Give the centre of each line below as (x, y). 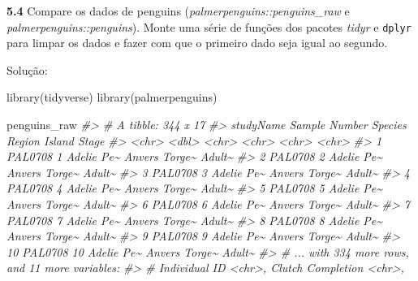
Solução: (27, 69)
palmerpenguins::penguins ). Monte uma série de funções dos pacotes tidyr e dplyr (209, 26)
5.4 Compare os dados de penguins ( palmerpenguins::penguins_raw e (178, 11)
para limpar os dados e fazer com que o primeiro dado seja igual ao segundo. (197, 43)
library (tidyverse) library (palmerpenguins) (112, 97)
